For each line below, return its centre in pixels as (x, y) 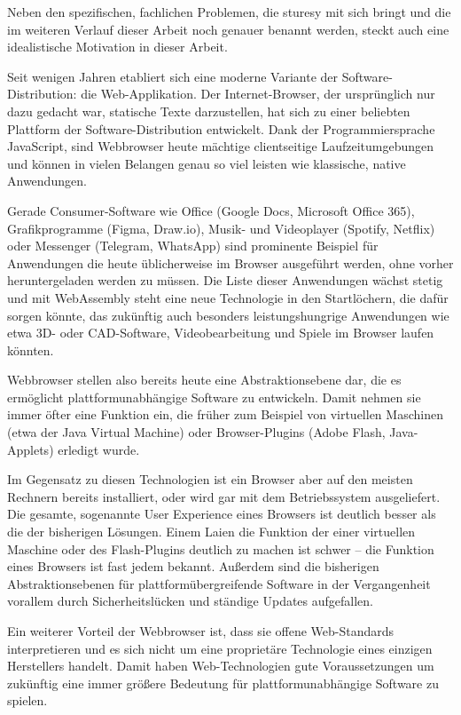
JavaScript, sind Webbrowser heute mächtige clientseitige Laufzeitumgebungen (221, 146)
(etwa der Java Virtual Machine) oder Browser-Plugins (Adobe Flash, (196, 432)
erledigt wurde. (99, 449)
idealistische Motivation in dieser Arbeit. (117, 47)
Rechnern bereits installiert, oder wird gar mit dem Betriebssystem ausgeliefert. (224, 496)
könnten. (31, 350)
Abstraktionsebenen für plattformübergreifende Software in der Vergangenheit (219, 583)
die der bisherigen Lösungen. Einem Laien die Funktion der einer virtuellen (211, 532)
